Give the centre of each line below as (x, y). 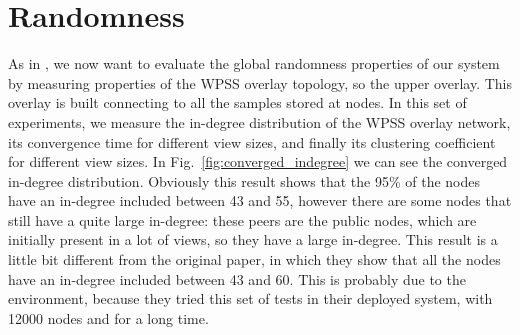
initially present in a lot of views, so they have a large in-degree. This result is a (253, 239)
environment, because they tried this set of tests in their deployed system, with (250, 298)
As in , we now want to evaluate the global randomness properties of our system (254, 63)
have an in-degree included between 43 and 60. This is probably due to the (237, 278)
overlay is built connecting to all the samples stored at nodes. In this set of (237, 102)
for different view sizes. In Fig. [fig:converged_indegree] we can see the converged (258, 161)
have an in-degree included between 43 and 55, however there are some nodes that (260, 200)
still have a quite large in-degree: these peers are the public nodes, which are (242, 219)
